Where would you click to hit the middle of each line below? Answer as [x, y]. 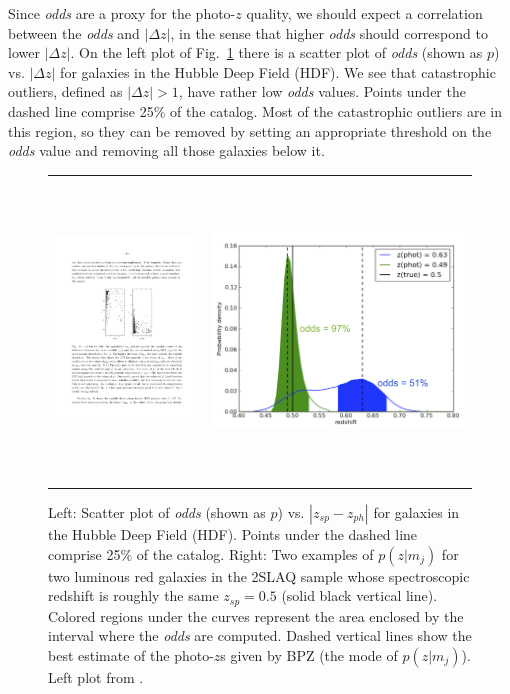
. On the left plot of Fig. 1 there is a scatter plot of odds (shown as [276, 52]
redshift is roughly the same [133, 595]
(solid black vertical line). [359, 595]
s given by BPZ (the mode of [309, 654]
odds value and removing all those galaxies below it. [166, 150]
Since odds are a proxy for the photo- [122, 13]
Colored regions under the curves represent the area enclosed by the [256, 615]
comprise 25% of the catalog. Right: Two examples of [211, 553]
